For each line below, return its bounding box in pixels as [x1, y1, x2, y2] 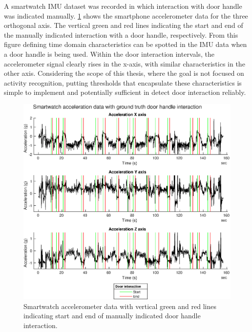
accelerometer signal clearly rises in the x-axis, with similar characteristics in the [4, 58, 245, 68]
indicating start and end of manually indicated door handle [23, 310, 201, 321]
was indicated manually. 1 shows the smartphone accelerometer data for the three [4, 10, 248, 21]
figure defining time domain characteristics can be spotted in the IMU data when [4, 39, 247, 49]
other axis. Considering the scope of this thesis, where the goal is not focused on [4, 68, 244, 78]
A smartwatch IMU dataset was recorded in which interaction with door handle [4, 1, 242, 11]
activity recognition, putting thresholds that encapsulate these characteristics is [4, 77, 242, 88]
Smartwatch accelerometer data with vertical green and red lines [23, 301, 216, 311]
